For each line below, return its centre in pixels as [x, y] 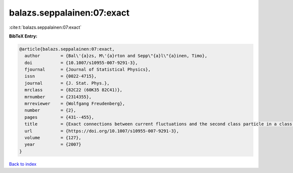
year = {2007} [53, 144]
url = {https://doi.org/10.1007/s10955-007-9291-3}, [102, 131]
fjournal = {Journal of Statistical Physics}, [88, 70]
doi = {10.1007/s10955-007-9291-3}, [81, 63]
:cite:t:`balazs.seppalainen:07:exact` [45, 27]
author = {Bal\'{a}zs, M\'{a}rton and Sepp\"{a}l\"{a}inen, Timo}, [116, 56]
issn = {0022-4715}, [61, 76]
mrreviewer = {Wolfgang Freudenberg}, [75, 104]
